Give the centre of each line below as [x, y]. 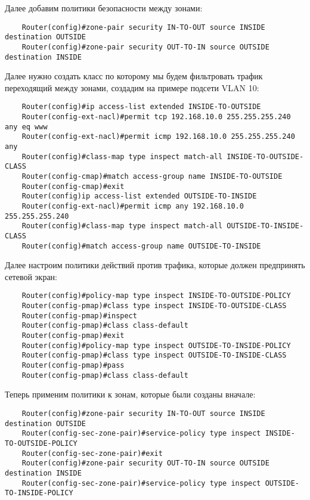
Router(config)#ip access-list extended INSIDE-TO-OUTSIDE [141, 107]
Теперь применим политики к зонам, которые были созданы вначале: [130, 394]
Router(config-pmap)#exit [73, 336]
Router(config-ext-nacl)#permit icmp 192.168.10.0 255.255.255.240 [158, 137]
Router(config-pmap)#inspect [79, 316]
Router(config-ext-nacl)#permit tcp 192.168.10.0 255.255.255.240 [156, 117]
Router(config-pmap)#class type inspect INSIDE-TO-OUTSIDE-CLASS [154, 306]
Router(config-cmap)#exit [73, 186]
